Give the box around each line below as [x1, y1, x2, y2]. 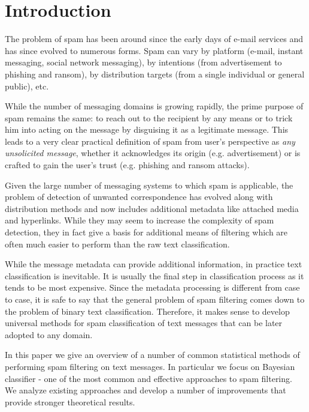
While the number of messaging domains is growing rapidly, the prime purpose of [5, 100, 304, 112]
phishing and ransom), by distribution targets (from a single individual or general [5, 67, 305, 80]
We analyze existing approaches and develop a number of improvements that [5, 384, 286, 396]
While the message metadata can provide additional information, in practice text [5, 258, 302, 270]
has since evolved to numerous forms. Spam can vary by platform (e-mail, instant [5, 44, 304, 56]
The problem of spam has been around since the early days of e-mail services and [5, 32, 303, 45]
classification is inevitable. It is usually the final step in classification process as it [5, 269, 304, 282]
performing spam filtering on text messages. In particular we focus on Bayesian [5, 360, 295, 372]
